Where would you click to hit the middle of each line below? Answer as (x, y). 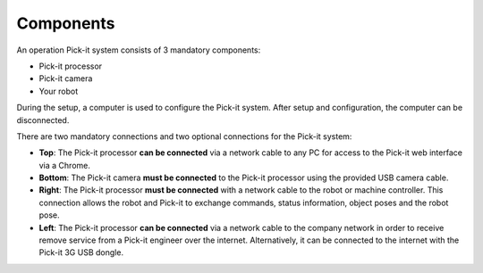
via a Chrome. (65, 165)
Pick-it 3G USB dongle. (81, 252)
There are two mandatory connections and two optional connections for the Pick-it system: (184, 136)
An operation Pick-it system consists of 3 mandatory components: (139, 50)
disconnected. (43, 120)
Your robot (59, 91)
